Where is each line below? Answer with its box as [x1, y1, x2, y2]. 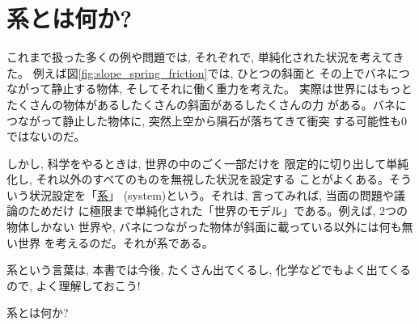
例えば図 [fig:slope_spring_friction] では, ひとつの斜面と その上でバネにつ [32, 64, 410, 81]
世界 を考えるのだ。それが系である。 [17, 234, 214, 251]
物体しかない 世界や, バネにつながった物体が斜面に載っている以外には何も [6, 218, 402, 235]
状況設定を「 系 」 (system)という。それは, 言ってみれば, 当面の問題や [28, 186, 394, 203]
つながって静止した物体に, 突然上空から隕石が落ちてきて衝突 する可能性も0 [6, 112, 408, 129]
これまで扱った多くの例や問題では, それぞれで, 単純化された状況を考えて [6, 49, 393, 65]
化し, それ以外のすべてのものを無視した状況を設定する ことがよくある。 [6, 171, 389, 188]
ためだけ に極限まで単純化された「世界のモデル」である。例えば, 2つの [28, 202, 408, 219]
